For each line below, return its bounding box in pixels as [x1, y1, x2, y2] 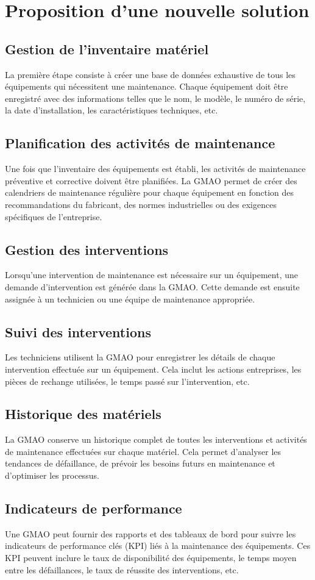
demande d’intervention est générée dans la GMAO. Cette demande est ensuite [5, 280, 300, 293]
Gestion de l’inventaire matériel [5, 39, 209, 58]
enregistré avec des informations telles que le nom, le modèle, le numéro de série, [5, 91, 306, 104]
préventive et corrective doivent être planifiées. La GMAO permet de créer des [5, 174, 297, 187]
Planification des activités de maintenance [5, 134, 275, 152]
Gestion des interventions [5, 240, 169, 259]
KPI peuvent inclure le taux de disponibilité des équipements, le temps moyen [5, 551, 297, 564]
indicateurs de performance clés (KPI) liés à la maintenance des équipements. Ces [5, 539, 311, 552]
